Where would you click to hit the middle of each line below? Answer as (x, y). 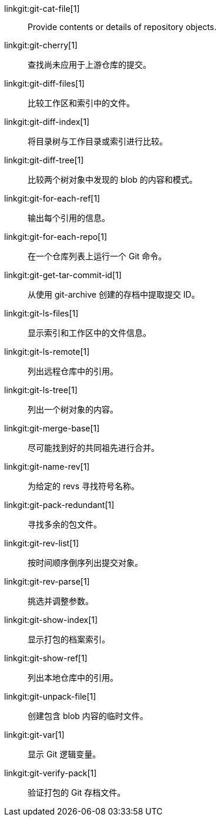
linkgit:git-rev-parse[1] (47, 581)
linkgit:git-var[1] (34, 735)
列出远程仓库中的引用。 (73, 371)
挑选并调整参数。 (61, 601)
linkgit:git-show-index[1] (51, 620)
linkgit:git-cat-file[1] (42, 9)
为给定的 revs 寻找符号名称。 (84, 486)
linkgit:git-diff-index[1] (47, 122)
